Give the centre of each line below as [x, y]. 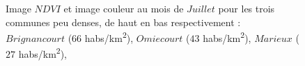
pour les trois [247, 8]
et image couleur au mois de [124, 8]
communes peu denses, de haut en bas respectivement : [123, 22]
